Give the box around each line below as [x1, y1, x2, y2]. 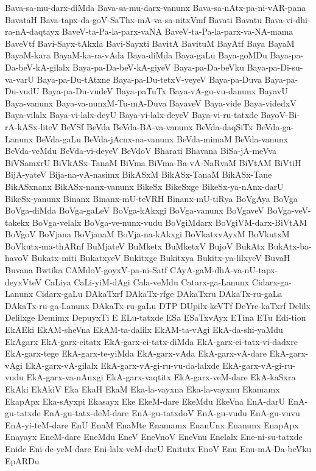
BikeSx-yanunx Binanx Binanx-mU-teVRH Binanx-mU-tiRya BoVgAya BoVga [5, 192, 298, 204]
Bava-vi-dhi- [264, 13, 311, 26]
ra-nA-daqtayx [5, 25, 60, 38]
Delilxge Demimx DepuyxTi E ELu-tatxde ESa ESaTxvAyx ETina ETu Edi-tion [5, 311, 306, 324]
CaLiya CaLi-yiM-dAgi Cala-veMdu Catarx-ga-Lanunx [44, 275, 250, 288]
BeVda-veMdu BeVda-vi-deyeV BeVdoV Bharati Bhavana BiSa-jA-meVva [5, 144, 277, 157]
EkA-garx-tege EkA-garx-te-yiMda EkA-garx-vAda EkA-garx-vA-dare [5, 347, 267, 360]
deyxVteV [5, 275, 42, 288]
